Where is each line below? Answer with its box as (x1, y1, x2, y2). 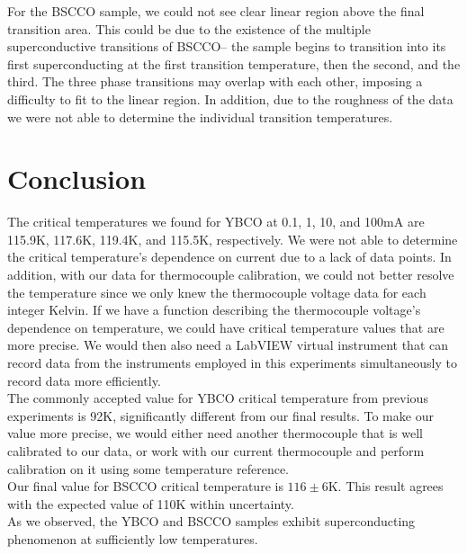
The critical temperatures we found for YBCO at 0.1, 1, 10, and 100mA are (7, 212, 425, 231)
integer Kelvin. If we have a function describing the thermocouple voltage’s (7, 300, 421, 319)
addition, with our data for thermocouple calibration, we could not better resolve (7, 265, 454, 284)
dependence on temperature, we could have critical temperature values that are (7, 317, 445, 336)
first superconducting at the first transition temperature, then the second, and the (7, 54, 461, 73)
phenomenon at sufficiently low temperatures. (7, 529, 258, 548)
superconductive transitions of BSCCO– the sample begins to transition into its (7, 37, 446, 56)
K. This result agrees (328, 477, 444, 496)
